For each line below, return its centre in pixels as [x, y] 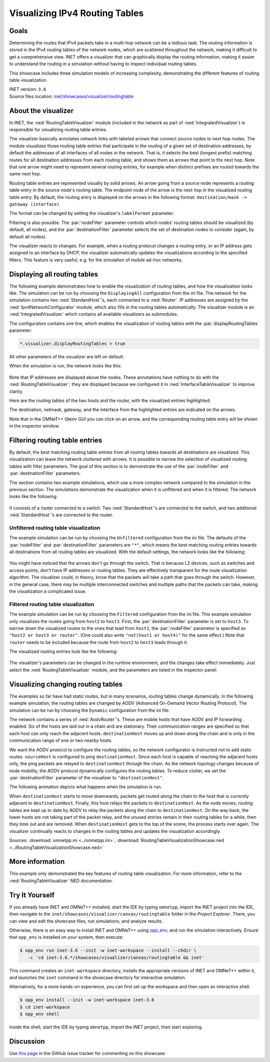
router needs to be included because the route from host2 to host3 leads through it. [99, 642]
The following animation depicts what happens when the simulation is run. [85, 787]
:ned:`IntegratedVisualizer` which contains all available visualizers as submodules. [94, 314]
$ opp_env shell [40, 1014]
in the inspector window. [34, 426]
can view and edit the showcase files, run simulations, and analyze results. [86, 921]
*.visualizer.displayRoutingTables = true [72, 344]
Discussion [27, 1042]
